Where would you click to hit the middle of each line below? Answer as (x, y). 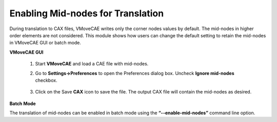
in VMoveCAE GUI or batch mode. (45, 43)
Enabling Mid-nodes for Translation (87, 13)
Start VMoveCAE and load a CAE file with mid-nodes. (92, 64)
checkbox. (46, 80)
